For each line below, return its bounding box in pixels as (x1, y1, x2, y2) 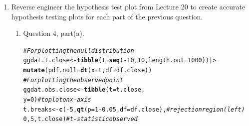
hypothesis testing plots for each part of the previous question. (11, 11, 203, 21)
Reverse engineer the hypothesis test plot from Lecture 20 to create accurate (11, 1, 246, 11)
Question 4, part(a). (23, 28, 84, 38)
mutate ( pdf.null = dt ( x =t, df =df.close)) (23, 67, 152, 74)
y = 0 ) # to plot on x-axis (23, 96, 91, 104)
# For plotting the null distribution (23, 47, 134, 54)
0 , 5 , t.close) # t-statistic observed (23, 116, 138, 123)
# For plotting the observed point (23, 76, 124, 84)
